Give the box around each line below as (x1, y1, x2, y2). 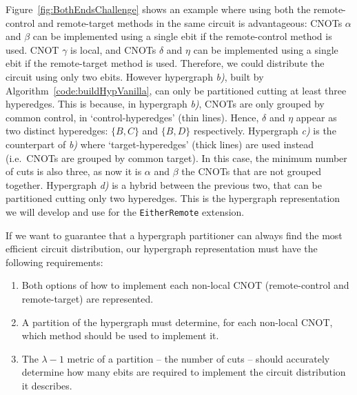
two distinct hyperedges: (6, 123, 108, 138)
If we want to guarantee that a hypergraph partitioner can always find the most (6, 227, 343, 242)
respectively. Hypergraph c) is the (193, 123, 336, 138)
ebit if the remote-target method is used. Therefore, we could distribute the (6, 56, 325, 70)
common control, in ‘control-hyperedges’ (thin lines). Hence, (6, 110, 259, 124)
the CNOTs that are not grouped (181, 164, 322, 179)
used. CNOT (6, 42, 59, 57)
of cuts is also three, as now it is (6, 164, 142, 179)
